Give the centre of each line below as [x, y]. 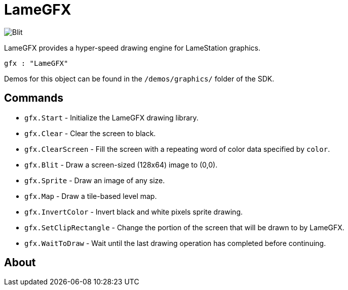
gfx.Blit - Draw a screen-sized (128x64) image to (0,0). [121, 164]
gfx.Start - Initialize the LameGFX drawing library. [111, 117]
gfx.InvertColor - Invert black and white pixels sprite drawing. [134, 212]
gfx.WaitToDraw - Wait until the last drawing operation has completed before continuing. [175, 243]
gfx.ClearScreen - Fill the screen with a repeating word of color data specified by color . [177, 149]
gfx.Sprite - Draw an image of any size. [95, 180]
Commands [34, 98]
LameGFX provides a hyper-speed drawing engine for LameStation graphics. [132, 48]
